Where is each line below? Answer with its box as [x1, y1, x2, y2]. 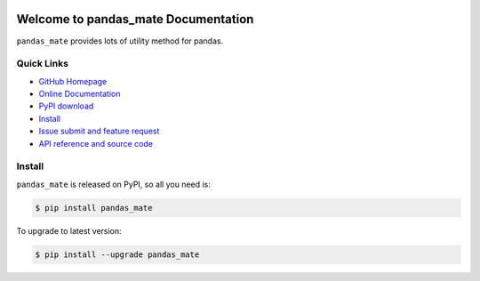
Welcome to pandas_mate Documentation [16, 12, 254, 27]
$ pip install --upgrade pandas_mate [35, 249, 200, 260]
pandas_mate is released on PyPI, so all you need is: [16, 179, 211, 189]
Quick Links [16, 58, 68, 70]
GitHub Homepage [38, 76, 108, 86]
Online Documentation [38, 89, 121, 100]
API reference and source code [38, 138, 153, 149]
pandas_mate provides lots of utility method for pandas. [16, 36, 224, 46]
